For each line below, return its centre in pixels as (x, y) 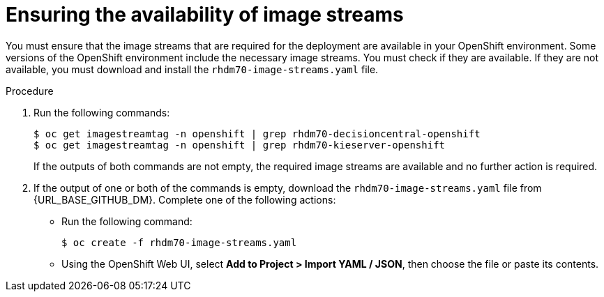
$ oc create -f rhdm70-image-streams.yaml (179, 242)
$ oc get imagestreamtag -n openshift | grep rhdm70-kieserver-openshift (240, 145)
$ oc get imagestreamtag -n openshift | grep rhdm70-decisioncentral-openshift (257, 134)
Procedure (30, 91)
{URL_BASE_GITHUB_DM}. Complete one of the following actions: (185, 199)
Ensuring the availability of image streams (205, 15)
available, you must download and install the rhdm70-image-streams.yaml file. (192, 69)
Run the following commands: (102, 112)
